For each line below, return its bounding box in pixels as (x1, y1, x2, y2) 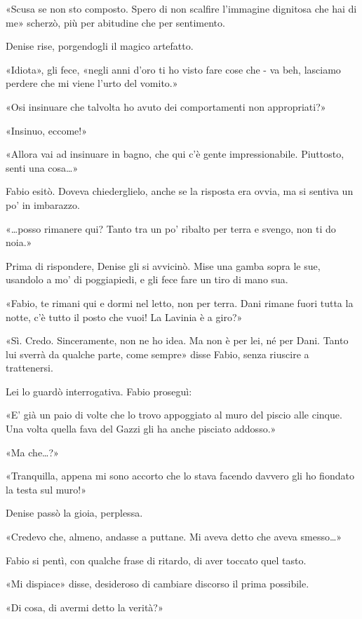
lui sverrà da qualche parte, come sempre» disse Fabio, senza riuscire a (6, 346, 309, 361)
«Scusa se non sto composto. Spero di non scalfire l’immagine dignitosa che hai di (6, 1, 357, 15)
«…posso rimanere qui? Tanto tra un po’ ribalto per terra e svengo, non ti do (6, 221, 336, 236)
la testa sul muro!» (6, 482, 86, 496)
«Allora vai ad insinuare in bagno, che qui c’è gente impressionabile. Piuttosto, (6, 147, 344, 161)
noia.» (6, 235, 32, 250)
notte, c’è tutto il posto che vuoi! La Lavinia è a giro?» (6, 309, 243, 324)
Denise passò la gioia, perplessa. (6, 505, 143, 520)
